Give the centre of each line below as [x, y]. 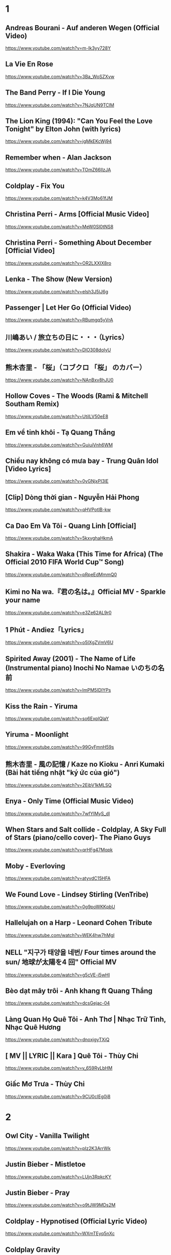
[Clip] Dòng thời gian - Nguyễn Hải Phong [72, 497]
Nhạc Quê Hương [33, 1027]
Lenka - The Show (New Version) [59, 279]
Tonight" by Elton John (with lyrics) [63, 129]
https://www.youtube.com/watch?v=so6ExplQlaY [57, 719]
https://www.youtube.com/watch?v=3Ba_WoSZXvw [60, 76]
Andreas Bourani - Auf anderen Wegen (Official [82, 28]
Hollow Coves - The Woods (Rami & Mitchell [77, 396]
